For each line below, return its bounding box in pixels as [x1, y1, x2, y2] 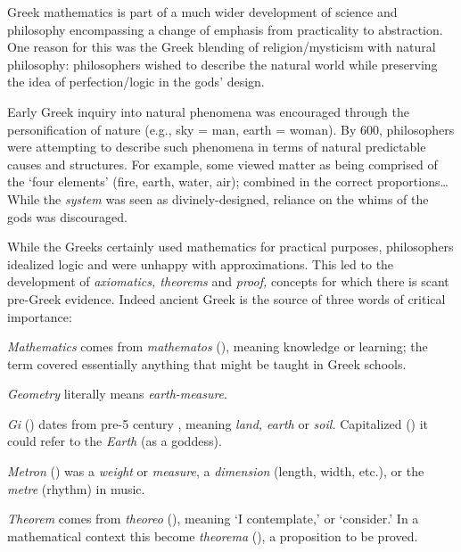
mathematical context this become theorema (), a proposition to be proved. [7, 526, 418, 545]
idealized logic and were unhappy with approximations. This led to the [7, 254, 394, 273]
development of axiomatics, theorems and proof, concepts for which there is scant [7, 272, 449, 291]
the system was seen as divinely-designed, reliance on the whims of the [43, 189, 429, 208]
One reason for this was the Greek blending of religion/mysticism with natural [7, 37, 436, 56]
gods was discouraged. [7, 207, 128, 226]
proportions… [376, 172, 449, 191]
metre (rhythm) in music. [7, 479, 145, 498]
